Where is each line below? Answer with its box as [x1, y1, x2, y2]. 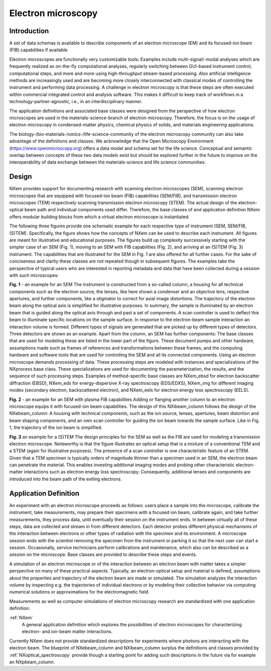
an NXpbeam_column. [9, 659, 55, 665]
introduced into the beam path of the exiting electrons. [9, 476, 122, 482]
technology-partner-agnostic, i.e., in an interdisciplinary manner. [9, 99, 143, 105]
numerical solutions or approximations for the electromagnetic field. [9, 589, 150, 595]
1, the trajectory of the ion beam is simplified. [9, 425, 102, 431]
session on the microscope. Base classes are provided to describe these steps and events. [9, 551, 197, 558]
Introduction [9, 27, 49, 35]
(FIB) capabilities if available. [9, 47, 69, 53]
